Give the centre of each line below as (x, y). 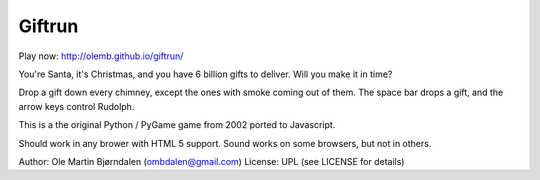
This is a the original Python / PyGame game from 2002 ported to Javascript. (177, 125)
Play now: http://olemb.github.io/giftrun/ (101, 56)
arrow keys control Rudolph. (76, 106)
